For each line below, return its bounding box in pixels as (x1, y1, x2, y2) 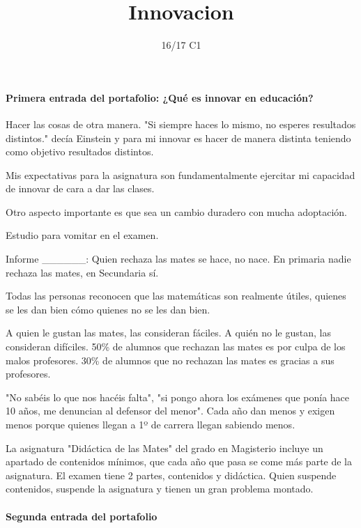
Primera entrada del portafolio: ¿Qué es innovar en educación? (6, 90, 314, 104)
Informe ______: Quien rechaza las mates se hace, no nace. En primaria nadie (6, 251, 351, 266)
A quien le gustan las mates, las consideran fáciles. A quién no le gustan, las (6, 325, 331, 340)
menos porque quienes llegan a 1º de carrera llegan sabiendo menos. (6, 417, 295, 432)
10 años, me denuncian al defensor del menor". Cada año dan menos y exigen (6, 403, 335, 418)
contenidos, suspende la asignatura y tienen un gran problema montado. (6, 481, 314, 496)
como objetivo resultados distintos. (6, 144, 154, 159)
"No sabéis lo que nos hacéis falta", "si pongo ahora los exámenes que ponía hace (6, 389, 350, 404)
